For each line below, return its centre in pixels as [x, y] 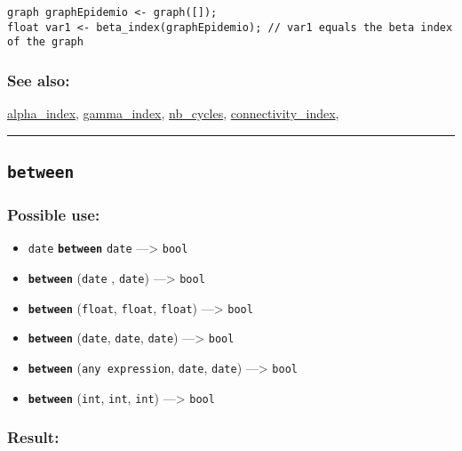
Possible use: [54, 215]
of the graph [45, 42]
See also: [39, 80]
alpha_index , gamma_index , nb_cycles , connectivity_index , [173, 113]
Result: [33, 437]
